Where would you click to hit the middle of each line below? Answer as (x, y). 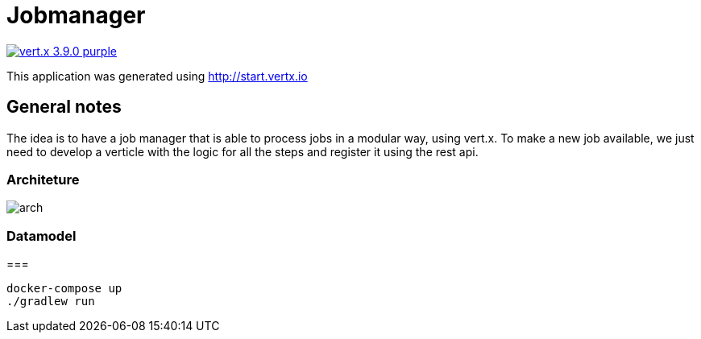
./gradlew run (51, 302)
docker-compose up (64, 289)
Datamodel (41, 236)
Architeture (43, 179)
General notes (64, 107)
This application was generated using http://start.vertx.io (157, 76)
